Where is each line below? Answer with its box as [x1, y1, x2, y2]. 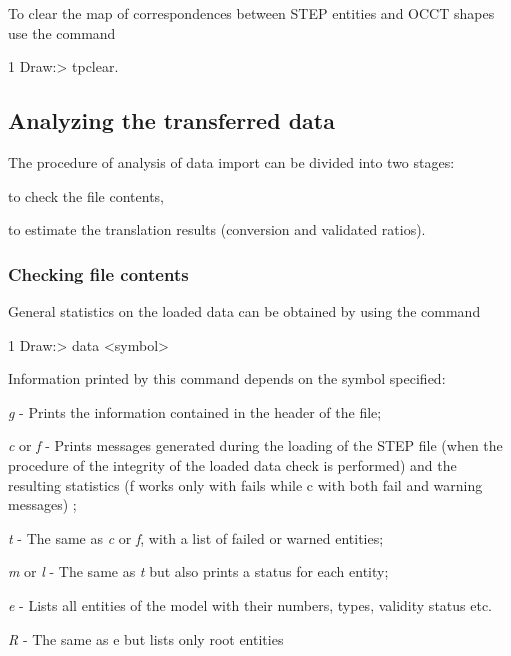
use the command [8, 22, 116, 43]
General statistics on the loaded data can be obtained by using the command [8, 300, 481, 321]
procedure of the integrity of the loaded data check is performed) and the [8, 454, 457, 475]
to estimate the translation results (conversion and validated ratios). [8, 219, 426, 240]
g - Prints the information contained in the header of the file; [8, 401, 382, 422]
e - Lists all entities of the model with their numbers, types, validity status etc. [8, 594, 493, 615]
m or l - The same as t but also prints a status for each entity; [8, 561, 389, 582]
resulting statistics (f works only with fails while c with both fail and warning [8, 474, 483, 495]
